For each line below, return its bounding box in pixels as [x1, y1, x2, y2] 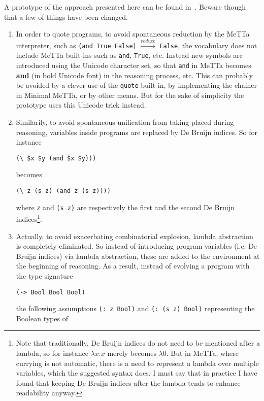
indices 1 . [16, 212, 42, 224]
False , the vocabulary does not [159, 40, 257, 50]
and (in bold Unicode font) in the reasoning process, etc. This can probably [16, 70, 253, 80]
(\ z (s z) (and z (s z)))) [16, 187, 111, 195]
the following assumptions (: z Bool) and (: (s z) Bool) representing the [16, 303, 255, 314]
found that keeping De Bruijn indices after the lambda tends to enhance [16, 377, 241, 388]
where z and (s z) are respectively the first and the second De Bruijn [16, 202, 235, 212]
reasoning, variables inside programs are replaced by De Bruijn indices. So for [16, 126, 257, 137]
